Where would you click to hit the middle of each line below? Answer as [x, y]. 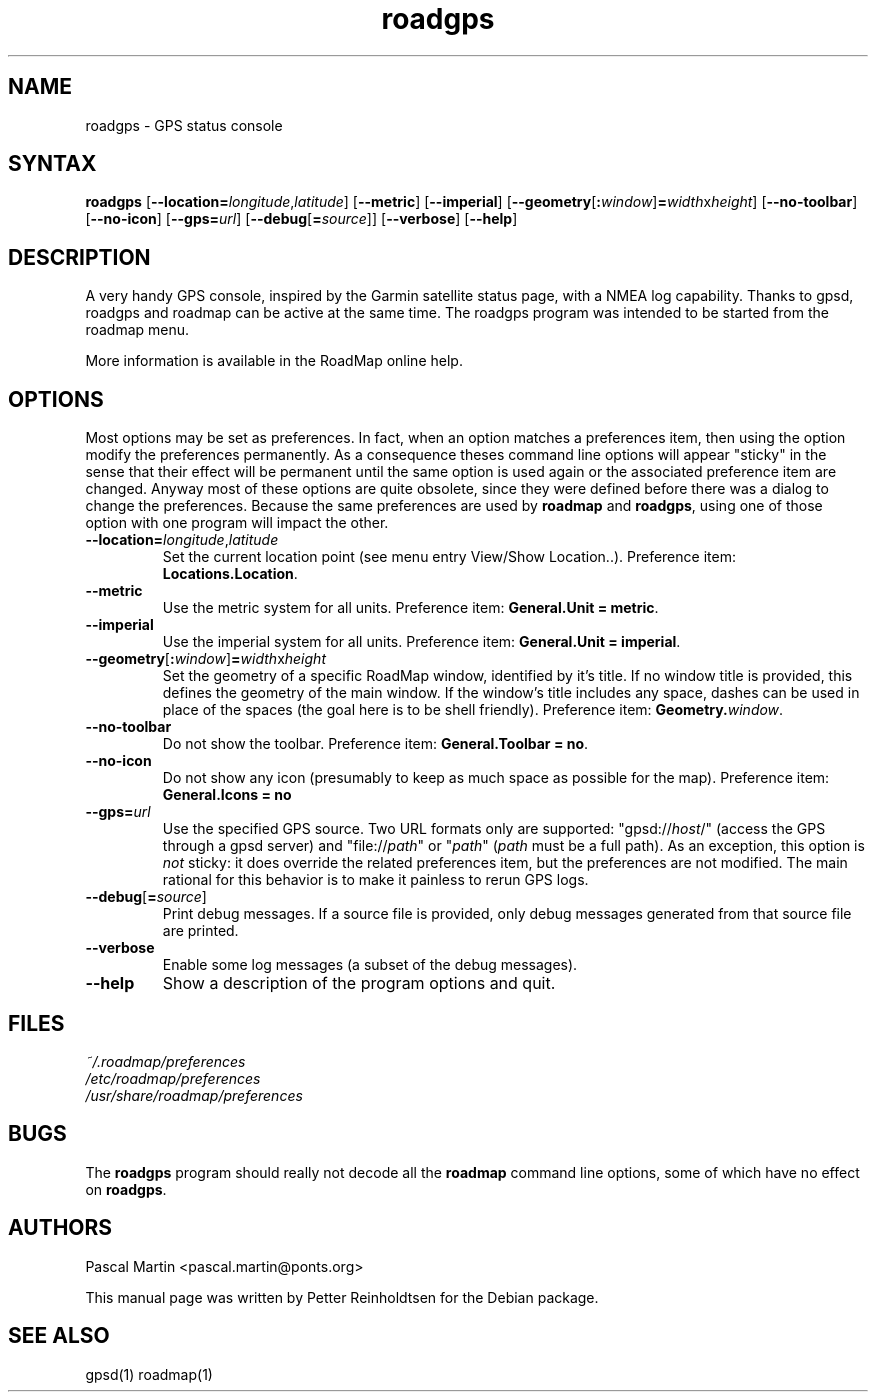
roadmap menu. [137, 330]
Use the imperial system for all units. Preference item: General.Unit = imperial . [421, 642]
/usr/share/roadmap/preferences [194, 1095]
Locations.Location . [230, 574]
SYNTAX [52, 164]
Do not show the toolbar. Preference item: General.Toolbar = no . [375, 744]
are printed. [200, 931]
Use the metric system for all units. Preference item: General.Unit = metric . [410, 608]
